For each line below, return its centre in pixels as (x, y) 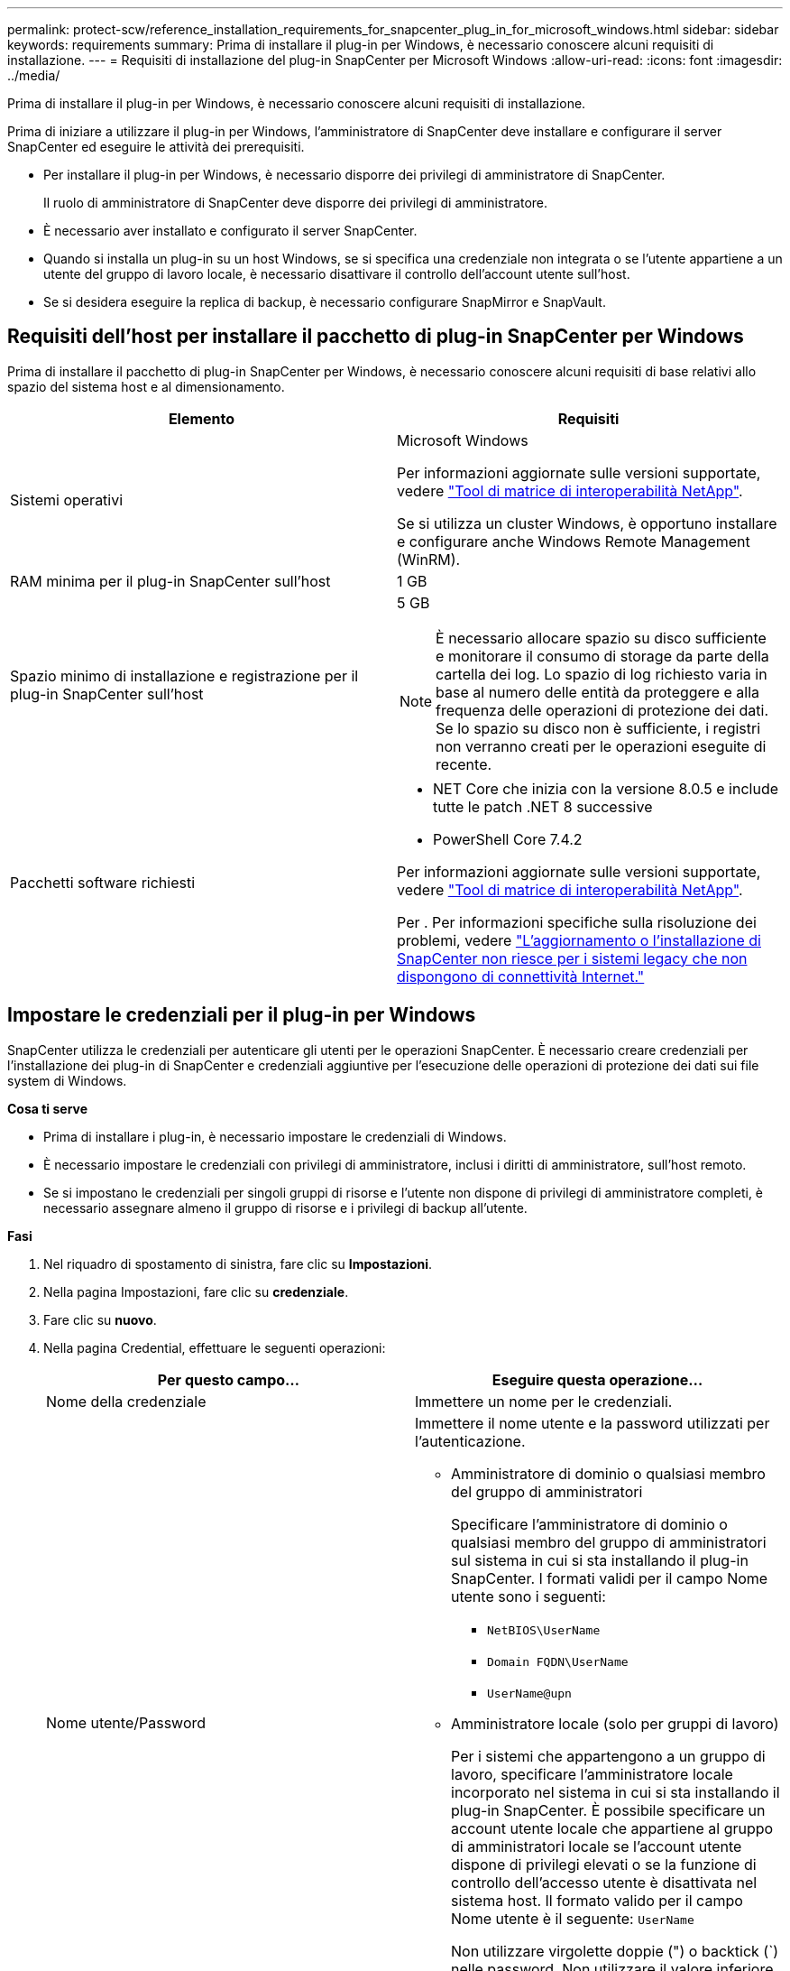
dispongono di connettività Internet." (521, 976)
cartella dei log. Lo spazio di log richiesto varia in (602, 674)
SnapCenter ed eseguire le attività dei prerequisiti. (156, 147)
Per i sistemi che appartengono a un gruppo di (608, 1756)
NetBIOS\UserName (544, 1630)
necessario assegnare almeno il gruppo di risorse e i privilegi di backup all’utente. (285, 1208)
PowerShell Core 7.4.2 (508, 839)
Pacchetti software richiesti (103, 882)
